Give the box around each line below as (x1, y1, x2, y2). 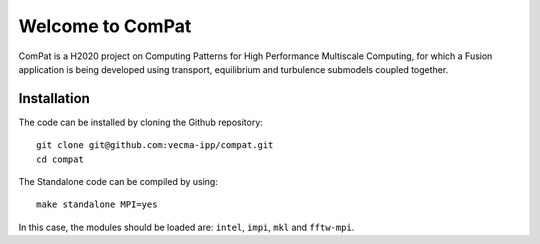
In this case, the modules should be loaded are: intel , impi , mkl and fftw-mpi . (18, 221, 355, 233)
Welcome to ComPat (18, 15, 192, 37)
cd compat (36, 153, 84, 165)
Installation (18, 90, 90, 107)
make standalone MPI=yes (36, 199, 158, 210)
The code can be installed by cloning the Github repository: (18, 116, 264, 128)
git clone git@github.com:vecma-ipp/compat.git (36, 140, 274, 151)
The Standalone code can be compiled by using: (18, 176, 219, 188)
